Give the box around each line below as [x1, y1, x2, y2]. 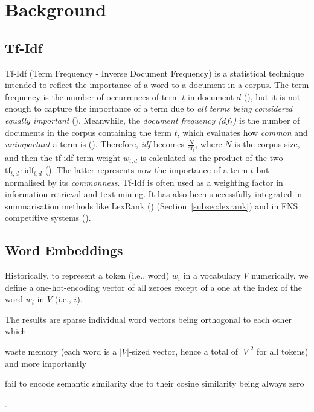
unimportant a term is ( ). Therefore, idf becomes [5, 138, 185, 150]
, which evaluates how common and [177, 125, 308, 138]
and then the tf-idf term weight [5, 151, 121, 163]
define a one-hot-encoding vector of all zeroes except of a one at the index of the [5, 280, 303, 293]
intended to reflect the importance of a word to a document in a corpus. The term [5, 78, 309, 91]
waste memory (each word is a [5, 345, 117, 358]
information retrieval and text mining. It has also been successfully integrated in [5, 188, 303, 200]
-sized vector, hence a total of [129, 345, 239, 358]
